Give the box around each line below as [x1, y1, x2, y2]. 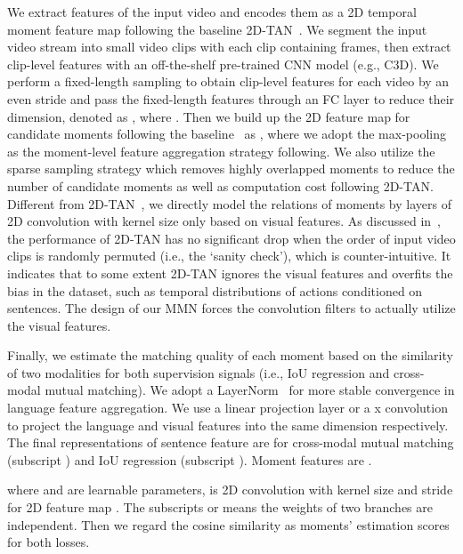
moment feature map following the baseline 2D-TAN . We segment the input [7, 20, 427, 38]
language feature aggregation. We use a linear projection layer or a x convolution [7, 398, 448, 417]
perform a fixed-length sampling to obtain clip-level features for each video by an [7, 72, 450, 91]
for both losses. [7, 533, 90, 551]
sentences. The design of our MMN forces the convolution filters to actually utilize [7, 299, 456, 317]
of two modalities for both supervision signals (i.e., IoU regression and [7, 363, 390, 381]
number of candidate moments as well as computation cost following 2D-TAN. [7, 176, 434, 195]
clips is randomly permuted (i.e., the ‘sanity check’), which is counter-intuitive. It [7, 246, 451, 265]
